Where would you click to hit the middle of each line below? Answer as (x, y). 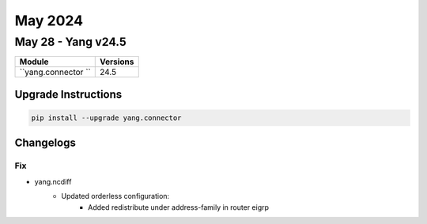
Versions (117, 62)
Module (34, 62)
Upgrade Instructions (68, 94)
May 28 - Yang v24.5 (70, 42)
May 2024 (49, 21)
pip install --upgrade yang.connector (106, 118)
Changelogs (45, 143)
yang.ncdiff (53, 181)
